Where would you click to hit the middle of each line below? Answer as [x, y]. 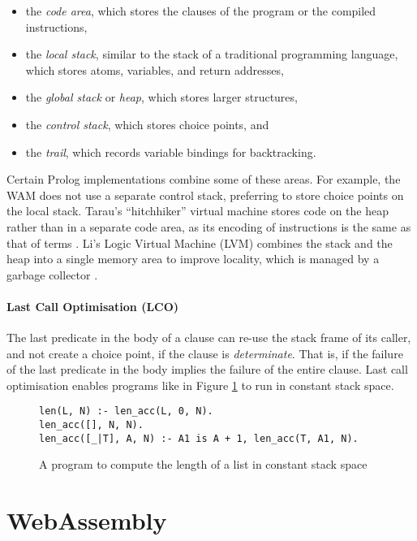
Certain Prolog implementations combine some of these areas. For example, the [204, 179]
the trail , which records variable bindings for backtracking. [171, 151]
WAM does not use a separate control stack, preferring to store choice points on [205, 195]
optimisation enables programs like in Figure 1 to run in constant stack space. [200, 385]
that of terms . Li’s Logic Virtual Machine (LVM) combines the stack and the [200, 242]
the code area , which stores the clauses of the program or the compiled [201, 11]
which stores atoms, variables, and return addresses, [155, 69]
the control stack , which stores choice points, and [147, 124]
